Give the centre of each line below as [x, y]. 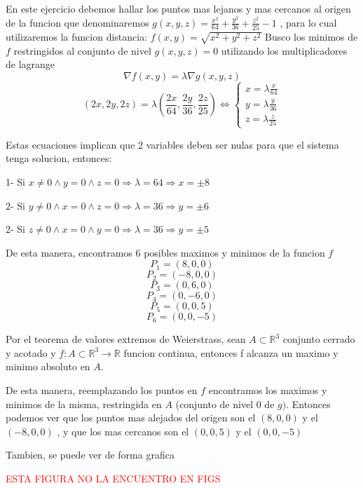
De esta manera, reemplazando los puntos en [102, 390]
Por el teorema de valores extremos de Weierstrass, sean [126, 339]
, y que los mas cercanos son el [123, 431]
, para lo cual [308, 22]
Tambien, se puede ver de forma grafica [90, 455]
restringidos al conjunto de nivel [82, 50]
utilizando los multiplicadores [284, 50]
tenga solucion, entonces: [59, 158]
